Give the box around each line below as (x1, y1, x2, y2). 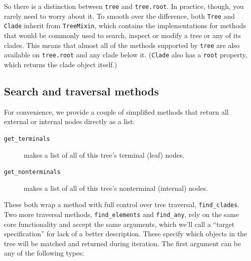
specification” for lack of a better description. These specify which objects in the (4, 228, 247, 239)
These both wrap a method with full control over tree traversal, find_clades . (4, 199, 240, 210)
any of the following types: (4, 248, 84, 258)
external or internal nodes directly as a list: (4, 116, 135, 127)
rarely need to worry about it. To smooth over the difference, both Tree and (4, 10, 235, 21)
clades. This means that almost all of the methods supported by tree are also (4, 40, 240, 50)
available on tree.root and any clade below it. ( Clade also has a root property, (4, 49, 248, 60)
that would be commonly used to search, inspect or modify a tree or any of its (4, 30, 241, 40)
